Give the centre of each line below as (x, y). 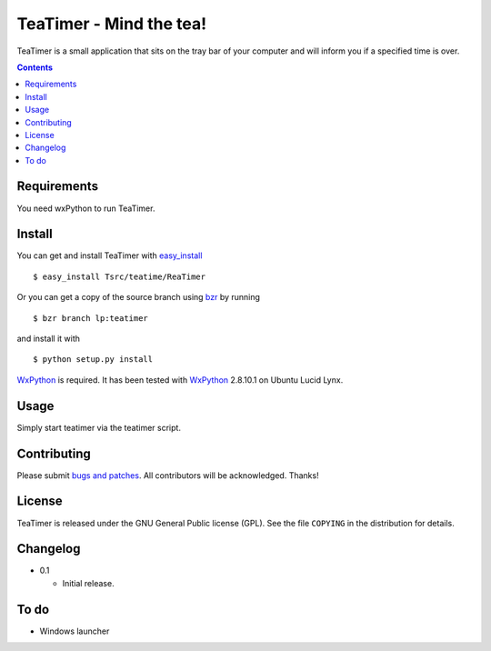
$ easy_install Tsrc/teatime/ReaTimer (120, 276)
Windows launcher (75, 631)
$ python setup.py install (93, 360)
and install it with (49, 339)
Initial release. (88, 583)
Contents (35, 67)
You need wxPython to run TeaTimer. (86, 208)
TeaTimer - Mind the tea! (112, 24)
